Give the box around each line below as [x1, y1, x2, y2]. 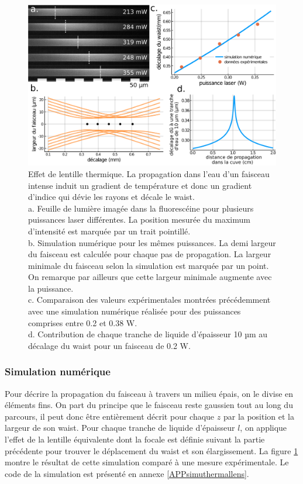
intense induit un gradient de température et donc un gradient [28, 179, 252, 191]
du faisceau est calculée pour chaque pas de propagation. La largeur [28, 248, 271, 260]
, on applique [240, 421, 287, 434]
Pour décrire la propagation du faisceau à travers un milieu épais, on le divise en [5, 387, 294, 399]
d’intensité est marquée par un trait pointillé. [28, 224, 191, 237]
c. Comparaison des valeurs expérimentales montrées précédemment [28, 293, 271, 306]
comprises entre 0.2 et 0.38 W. [28, 316, 137, 329]
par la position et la [223, 410, 295, 422]
